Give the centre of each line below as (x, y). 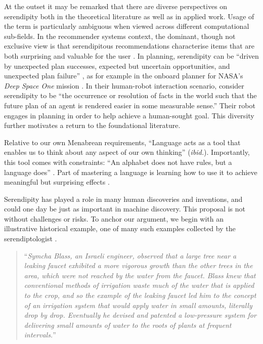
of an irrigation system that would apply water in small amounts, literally (138, 305)
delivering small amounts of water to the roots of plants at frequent (128, 325)
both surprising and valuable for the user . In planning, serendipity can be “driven (131, 55)
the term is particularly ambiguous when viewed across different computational (127, 26)
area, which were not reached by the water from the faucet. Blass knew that (140, 275)
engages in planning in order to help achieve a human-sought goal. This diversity (129, 115)
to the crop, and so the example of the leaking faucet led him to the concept (140, 295)
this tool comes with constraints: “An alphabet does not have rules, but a (118, 162)
